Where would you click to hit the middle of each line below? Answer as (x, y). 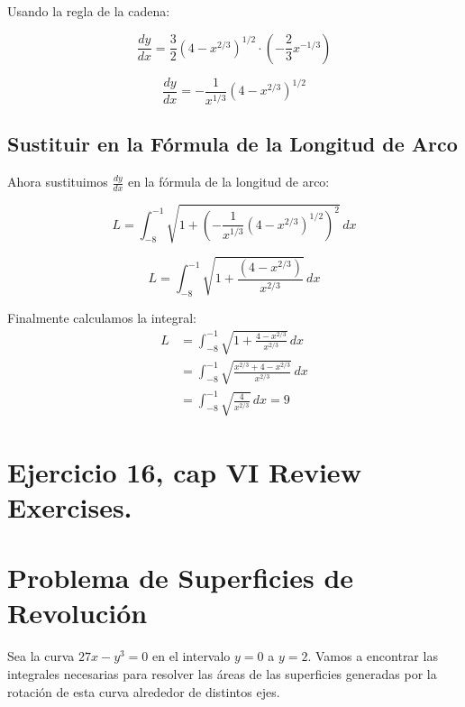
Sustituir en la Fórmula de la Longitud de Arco (232, 144)
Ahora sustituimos (58, 182)
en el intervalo (191, 656)
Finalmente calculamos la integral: (102, 317)
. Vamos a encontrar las (373, 656)
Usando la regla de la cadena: (89, 11)
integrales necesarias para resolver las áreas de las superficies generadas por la (222, 673)
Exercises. (70, 506)
